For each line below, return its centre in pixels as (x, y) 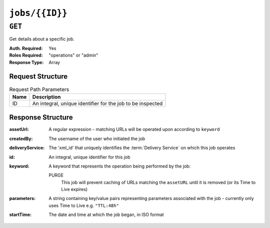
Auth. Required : (26, 48)
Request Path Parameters (39, 89)
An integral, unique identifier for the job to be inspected (97, 103)
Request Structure (38, 77)
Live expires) (74, 189)
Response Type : (26, 62)
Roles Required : (26, 55)
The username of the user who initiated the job (97, 138)
